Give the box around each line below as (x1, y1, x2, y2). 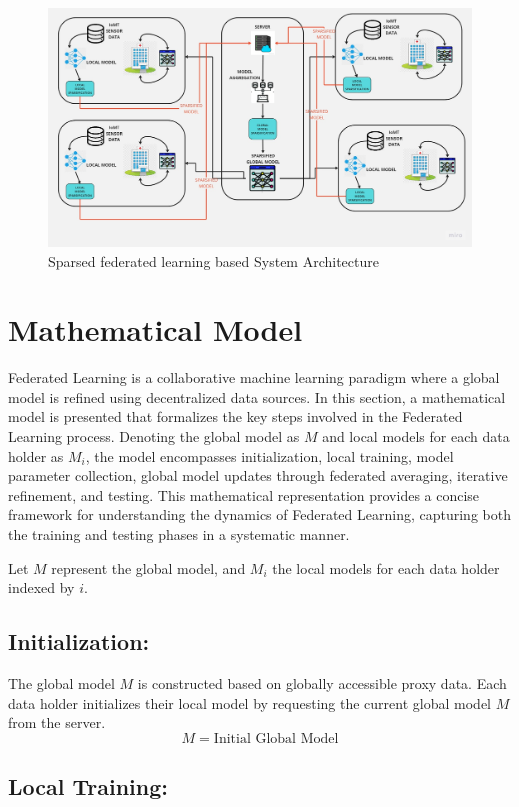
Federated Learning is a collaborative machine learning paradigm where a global (8, 367, 500, 388)
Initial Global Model (213, 731, 339, 746)
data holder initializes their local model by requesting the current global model (8, 692, 491, 713)
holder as (8, 445, 64, 466)
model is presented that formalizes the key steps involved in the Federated (8, 406, 463, 427)
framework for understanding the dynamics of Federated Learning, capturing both (8, 504, 511, 525)
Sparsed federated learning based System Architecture (48, 250, 379, 271)
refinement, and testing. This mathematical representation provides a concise (8, 484, 480, 505)
